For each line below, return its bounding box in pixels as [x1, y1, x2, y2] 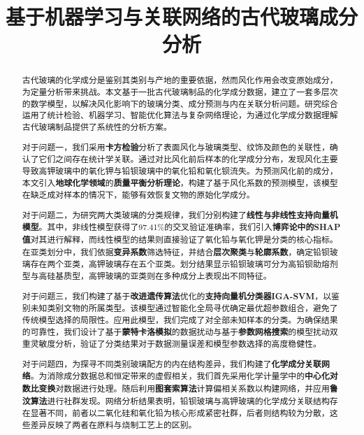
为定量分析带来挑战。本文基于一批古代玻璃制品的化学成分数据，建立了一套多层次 [22, 86, 338, 98]
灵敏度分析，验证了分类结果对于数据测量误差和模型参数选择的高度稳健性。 [30, 338, 321, 350]
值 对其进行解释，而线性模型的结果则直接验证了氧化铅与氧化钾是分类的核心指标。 [22, 234, 338, 246]
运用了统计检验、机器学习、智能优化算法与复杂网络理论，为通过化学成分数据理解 [22, 109, 338, 121]
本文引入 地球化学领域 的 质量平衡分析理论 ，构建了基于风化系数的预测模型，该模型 [22, 176, 338, 189]
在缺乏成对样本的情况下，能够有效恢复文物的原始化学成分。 [22, 189, 255, 201]
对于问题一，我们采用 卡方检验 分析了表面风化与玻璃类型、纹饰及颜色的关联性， [22, 141, 330, 153]
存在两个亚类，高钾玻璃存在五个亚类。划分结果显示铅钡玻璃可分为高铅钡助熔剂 [30, 258, 338, 270]
